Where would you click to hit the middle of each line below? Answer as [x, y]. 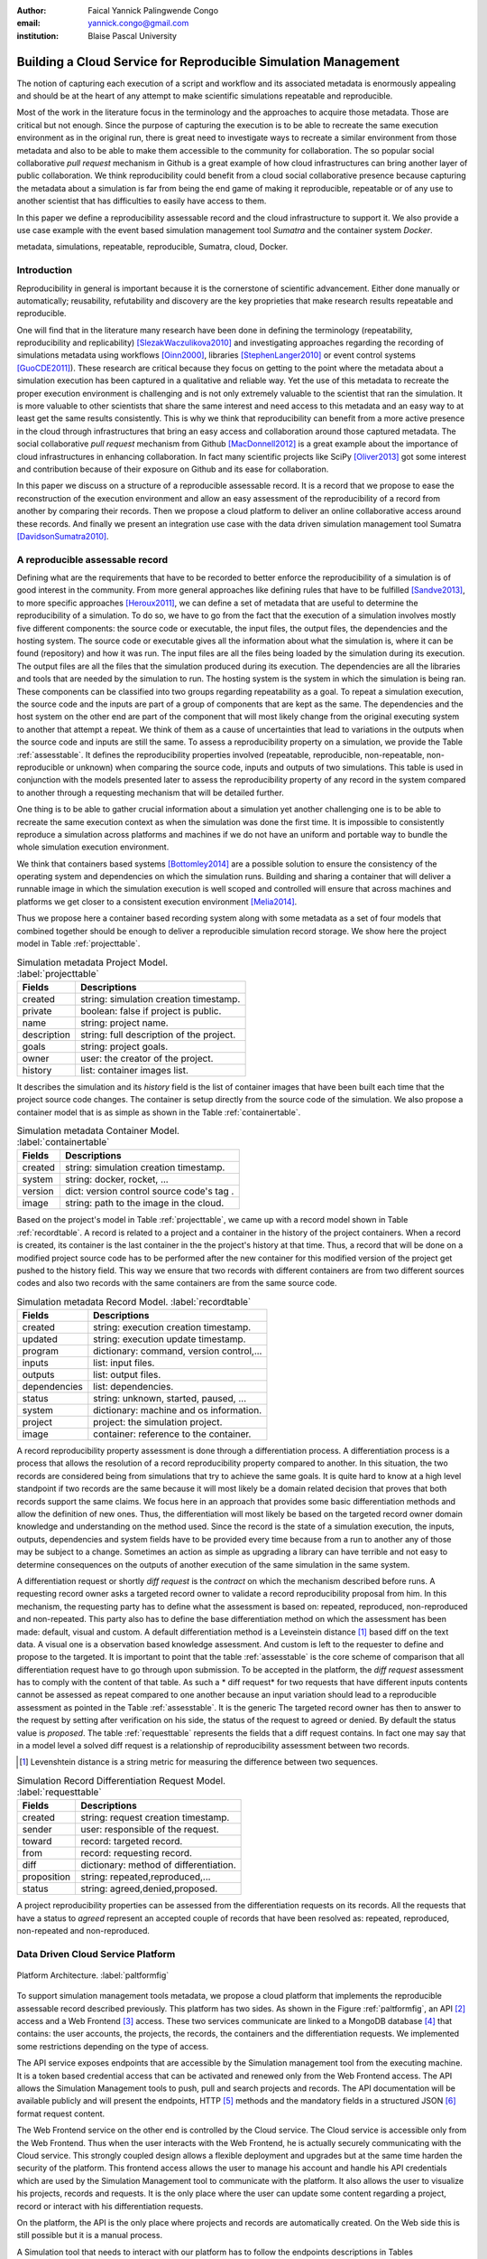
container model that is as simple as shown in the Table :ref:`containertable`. [159, 1112]
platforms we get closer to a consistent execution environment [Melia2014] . [157, 901]
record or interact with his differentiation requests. [110, 2206]
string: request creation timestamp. [155, 1818]
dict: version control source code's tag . [149, 1191]
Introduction [44, 270]
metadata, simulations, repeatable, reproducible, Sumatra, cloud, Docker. [152, 247]
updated [40, 1339]
